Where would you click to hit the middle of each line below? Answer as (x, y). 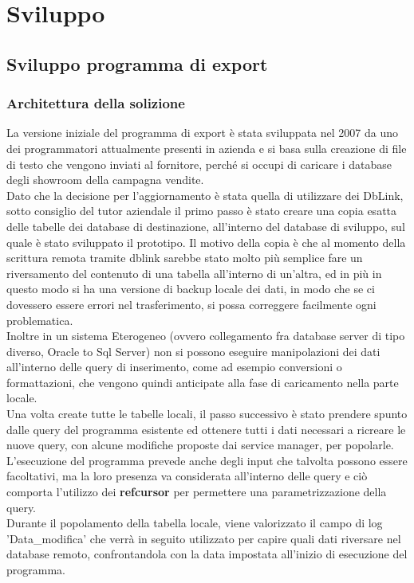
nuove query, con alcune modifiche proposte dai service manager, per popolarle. (200, 445)
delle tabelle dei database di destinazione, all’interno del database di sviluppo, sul (206, 226)
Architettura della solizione (96, 103)
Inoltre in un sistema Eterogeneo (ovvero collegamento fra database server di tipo (206, 336)
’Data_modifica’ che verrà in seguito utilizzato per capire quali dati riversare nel (204, 538)
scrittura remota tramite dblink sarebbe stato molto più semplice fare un (185, 258)
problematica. (40, 320)
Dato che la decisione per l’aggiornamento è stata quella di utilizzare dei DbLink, (205, 195)
